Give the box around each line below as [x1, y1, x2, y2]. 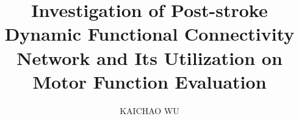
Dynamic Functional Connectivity [4, 21, 295, 46]
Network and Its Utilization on [16, 45, 283, 70]
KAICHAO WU [120, 104, 179, 117]
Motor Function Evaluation [32, 69, 267, 93]
